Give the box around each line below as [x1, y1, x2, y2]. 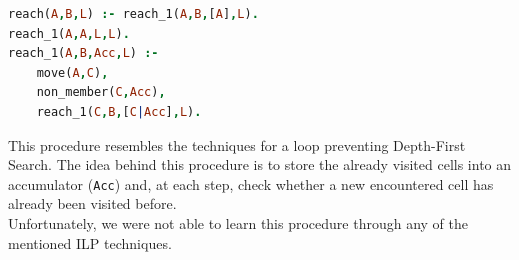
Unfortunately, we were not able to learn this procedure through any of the [8, 213, 469, 233]
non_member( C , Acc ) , [36, 85, 166, 100]
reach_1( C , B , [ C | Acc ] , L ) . [36, 104, 202, 119]
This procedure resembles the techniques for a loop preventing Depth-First [8, 134, 466, 155]
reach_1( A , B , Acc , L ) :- [8, 46, 159, 61]
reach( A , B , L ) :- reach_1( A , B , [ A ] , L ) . [8, 7, 259, 21]
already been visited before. [8, 193, 177, 214]
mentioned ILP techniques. [8, 232, 172, 253]
